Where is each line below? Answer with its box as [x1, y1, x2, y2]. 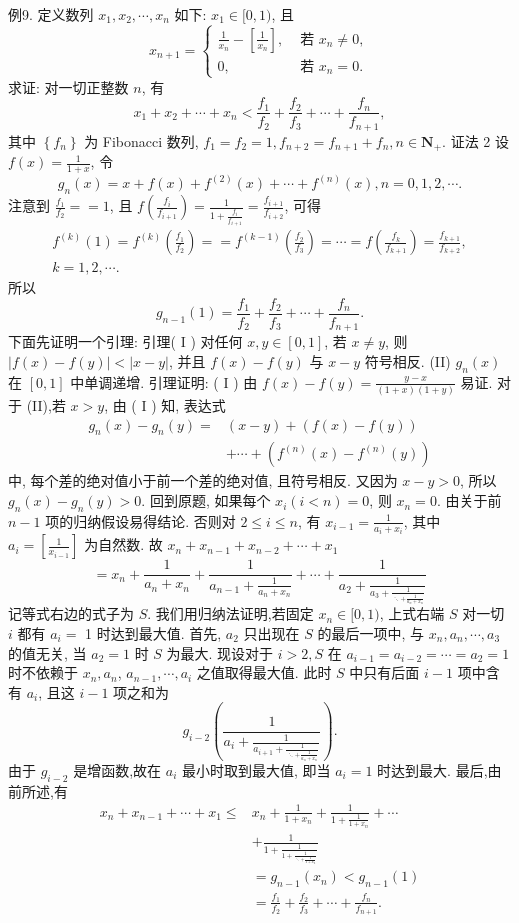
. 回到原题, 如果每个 [141, 490, 271, 511]
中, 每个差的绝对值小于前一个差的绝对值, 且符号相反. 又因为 [8, 470, 398, 491]
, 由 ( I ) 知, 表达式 [104, 395, 226, 416]
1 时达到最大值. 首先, [85, 623, 222, 644]
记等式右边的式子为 [8, 603, 134, 624]
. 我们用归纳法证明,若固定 [147, 603, 314, 624]
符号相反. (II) [364, 350, 451, 371]
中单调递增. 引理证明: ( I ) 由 [70, 371, 258, 392]
